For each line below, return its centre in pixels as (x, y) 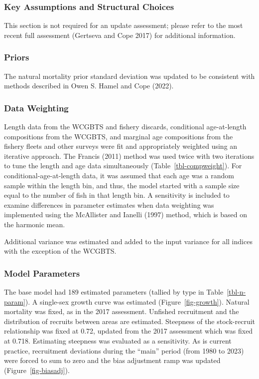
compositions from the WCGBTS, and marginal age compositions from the (119, 136)
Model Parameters (42, 273)
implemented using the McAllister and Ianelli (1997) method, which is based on (126, 214)
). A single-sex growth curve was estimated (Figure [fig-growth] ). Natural (137, 301)
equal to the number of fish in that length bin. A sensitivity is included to (117, 195)
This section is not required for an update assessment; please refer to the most (124, 25)
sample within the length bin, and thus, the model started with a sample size (122, 185)
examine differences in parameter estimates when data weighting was (109, 204)
